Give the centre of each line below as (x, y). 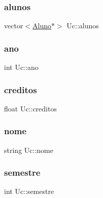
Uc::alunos (83, 26)
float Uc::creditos (30, 108)
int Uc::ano (21, 67)
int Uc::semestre (29, 191)
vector (14, 26)
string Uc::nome (29, 150)
